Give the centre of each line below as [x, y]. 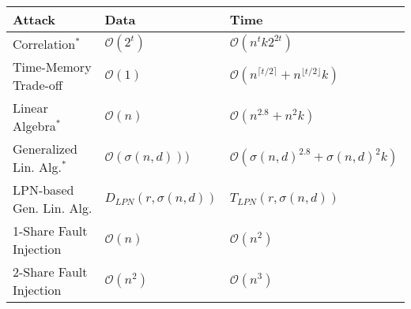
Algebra [34, 126]
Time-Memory [52, 67]
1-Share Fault [50, 231]
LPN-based [43, 190]
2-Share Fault [50, 272]
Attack [34, 19]
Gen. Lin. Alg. [53, 208]
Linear [30, 108]
